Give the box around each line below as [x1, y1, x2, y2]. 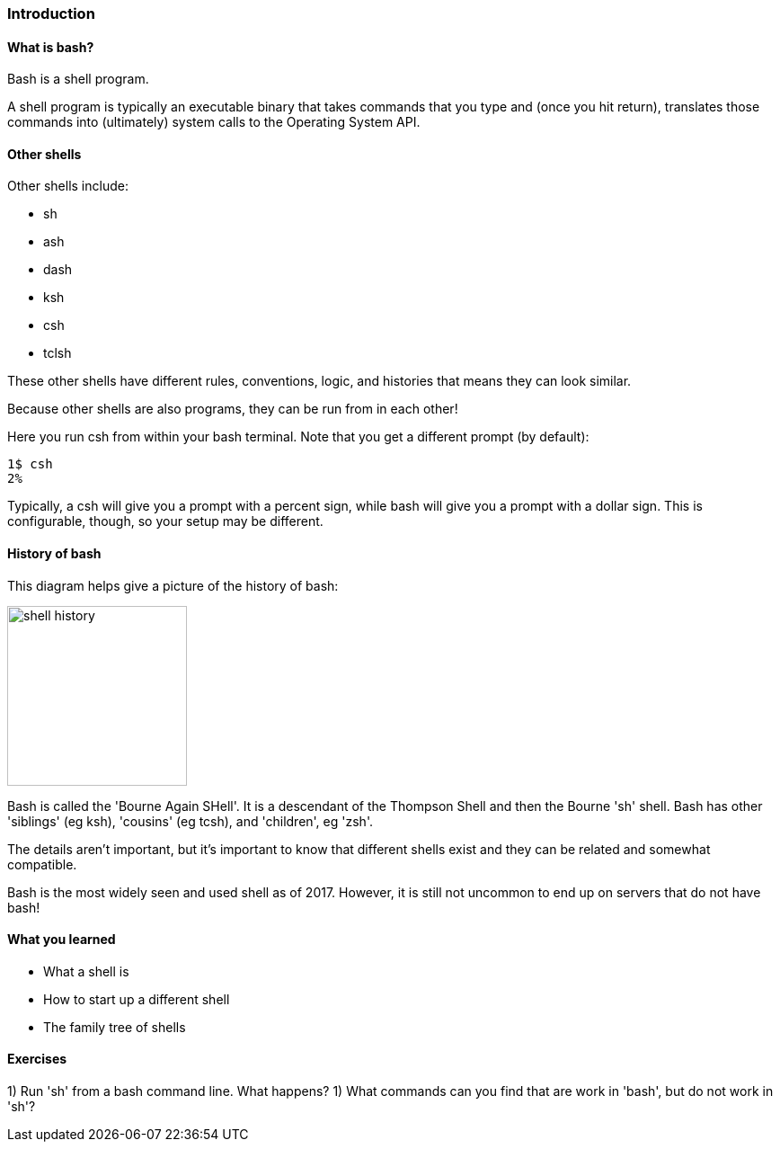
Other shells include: [7, 178, 129, 194]
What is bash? [7, 39, 94, 55]
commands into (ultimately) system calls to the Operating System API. [7, 114, 421, 130]
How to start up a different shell [43, 991, 230, 1007]
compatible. [7, 856, 77, 872]
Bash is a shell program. [7, 71, 149, 87]
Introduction [7, 4, 95, 22]
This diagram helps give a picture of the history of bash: [7, 577, 339, 593]
